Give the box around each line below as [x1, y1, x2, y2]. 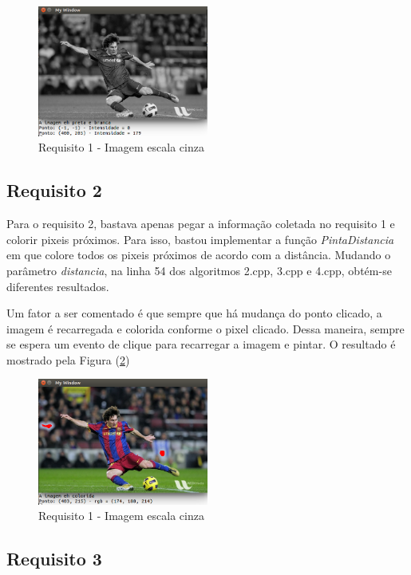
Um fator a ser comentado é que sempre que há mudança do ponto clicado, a [6, 305, 382, 321]
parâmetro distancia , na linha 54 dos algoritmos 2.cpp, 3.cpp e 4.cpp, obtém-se [6, 262, 392, 278]
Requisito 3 [6, 546, 102, 571]
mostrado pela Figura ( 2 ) [6, 351, 130, 368]
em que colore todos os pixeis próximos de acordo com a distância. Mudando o [6, 246, 391, 263]
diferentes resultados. [6, 278, 109, 294]
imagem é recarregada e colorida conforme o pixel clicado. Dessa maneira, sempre [6, 320, 405, 337]
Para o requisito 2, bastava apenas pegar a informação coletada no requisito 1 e [6, 215, 395, 232]
